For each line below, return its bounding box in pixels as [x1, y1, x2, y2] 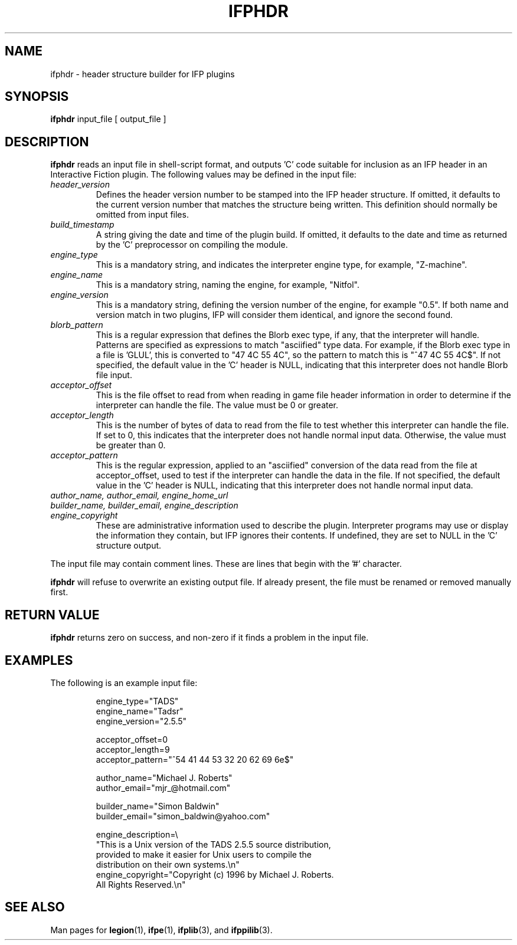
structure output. [96, 540, 162, 551]
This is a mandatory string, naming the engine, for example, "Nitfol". [96, 280, 360, 290]
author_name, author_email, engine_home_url [50, 490, 228, 501]
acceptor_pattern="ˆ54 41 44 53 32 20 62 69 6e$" [96, 754, 294, 764]
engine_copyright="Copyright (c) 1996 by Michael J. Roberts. [96, 869, 334, 880]
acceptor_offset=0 [96, 734, 168, 744]
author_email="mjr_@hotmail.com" [96, 782, 231, 793]
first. [50, 587, 68, 598]
